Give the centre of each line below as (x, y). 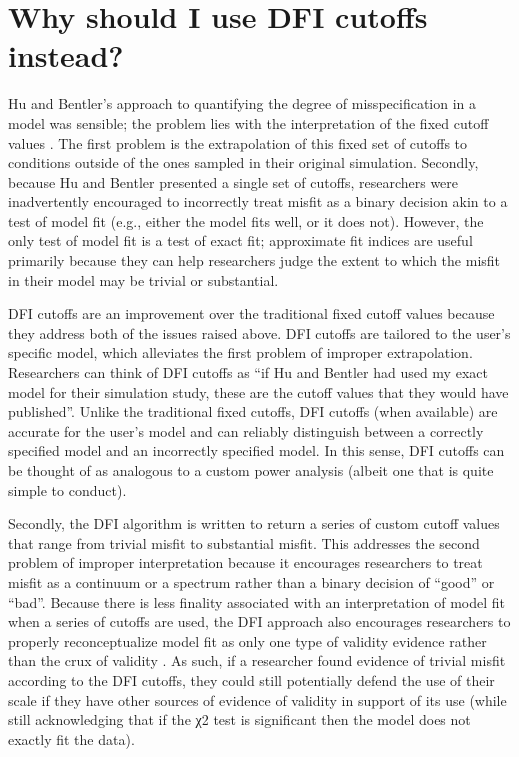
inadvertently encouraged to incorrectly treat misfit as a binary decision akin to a (258, 201)
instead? (66, 55)
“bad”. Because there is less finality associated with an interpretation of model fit (256, 601)
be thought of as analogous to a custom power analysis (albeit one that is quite (251, 470)
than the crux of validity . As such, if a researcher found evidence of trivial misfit (257, 660)
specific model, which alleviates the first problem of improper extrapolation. (240, 352)
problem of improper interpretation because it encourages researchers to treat (245, 562)
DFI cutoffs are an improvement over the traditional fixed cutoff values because (251, 313)
